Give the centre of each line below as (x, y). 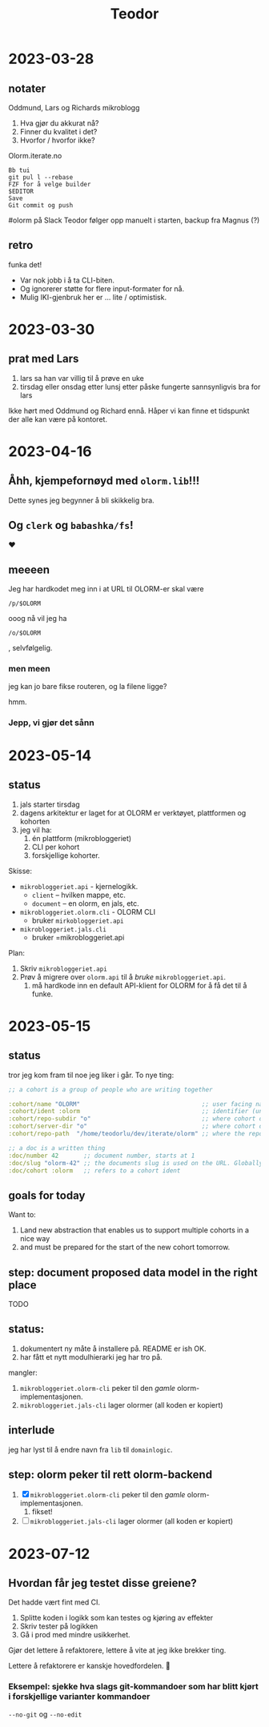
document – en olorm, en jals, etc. (86, 903)
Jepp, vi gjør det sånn (51, 723)
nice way (35, 1239)
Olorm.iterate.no (35, 156)
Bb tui (19, 170)
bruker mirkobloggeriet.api (78, 920)
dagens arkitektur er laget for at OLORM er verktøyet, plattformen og (133, 812)
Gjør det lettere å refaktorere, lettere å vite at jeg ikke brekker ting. (117, 1650)
